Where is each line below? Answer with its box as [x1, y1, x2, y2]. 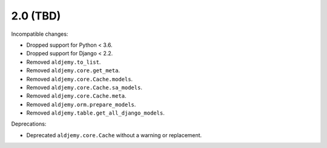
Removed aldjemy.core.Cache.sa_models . [26, 84, 142, 91]
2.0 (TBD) [11, 9, 61, 22]
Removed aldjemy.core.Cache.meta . [26, 92, 127, 99]
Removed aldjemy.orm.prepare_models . [26, 101, 136, 108]
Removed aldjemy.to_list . [26, 58, 101, 66]
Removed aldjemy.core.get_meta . [26, 67, 121, 74]
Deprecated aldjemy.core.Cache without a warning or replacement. [26, 131, 202, 139]
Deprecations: [11, 120, 47, 127]
